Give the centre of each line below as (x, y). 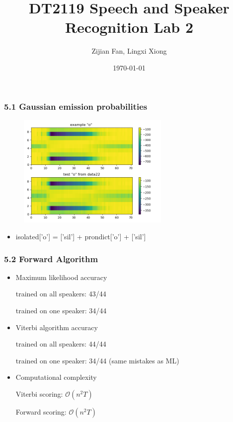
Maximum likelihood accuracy (61, 277)
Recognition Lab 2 (129, 27)
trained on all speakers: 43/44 (61, 294)
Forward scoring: (41, 412)
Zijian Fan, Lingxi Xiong (129, 51)
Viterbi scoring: (39, 394)
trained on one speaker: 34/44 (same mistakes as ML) (97, 360)
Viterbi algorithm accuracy (57, 327)
